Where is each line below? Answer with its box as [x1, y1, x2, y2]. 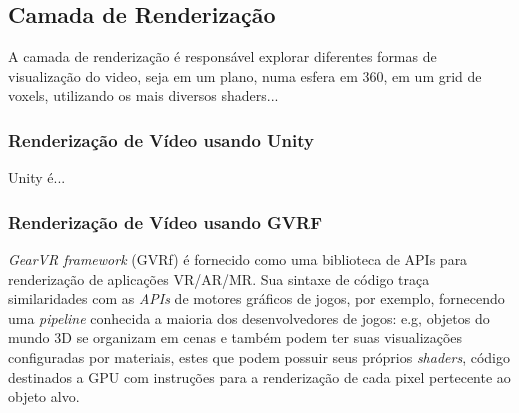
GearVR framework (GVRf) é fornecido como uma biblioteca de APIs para [8, 249, 468, 270]
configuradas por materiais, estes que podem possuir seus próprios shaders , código [8, 346, 510, 367]
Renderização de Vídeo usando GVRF [8, 209, 323, 234]
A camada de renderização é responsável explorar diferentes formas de [8, 46, 437, 67]
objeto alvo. [8, 386, 80, 407]
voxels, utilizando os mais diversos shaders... [8, 85, 279, 106]
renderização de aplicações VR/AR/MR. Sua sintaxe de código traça [8, 268, 430, 289]
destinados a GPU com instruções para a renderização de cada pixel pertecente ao [8, 366, 511, 387]
